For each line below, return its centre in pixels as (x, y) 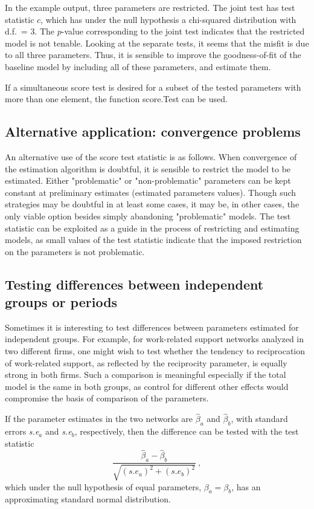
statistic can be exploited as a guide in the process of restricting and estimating (152, 228)
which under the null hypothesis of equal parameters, (103, 486)
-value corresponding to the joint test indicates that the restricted (183, 31)
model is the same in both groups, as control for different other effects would (147, 386)
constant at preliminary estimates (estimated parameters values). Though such (151, 192)
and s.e (58, 431)
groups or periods (61, 302)
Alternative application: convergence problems (153, 131)
